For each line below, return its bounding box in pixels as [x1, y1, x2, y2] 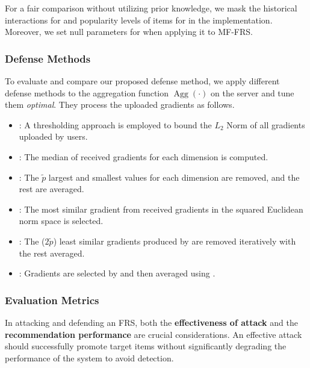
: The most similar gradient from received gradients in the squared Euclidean [19, 202, 303, 215]
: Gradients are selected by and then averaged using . [19, 267, 215, 279]
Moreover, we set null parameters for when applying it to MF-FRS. [5, 25, 253, 38]
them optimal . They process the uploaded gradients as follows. [5, 98, 235, 111]
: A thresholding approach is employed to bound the [19, 118, 212, 131]
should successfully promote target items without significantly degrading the [5, 340, 287, 352]
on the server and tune [210, 86, 294, 99]
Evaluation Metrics [5, 292, 99, 307]
